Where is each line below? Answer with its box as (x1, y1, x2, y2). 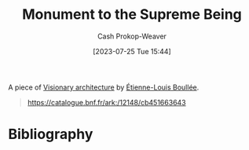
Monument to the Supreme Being (22, 5, 242, 24)
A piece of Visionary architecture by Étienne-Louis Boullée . (8, 82, 200, 92)
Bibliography (8, 126, 93, 143)
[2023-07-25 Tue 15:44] (93, 46, 171, 56)
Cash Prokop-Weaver (97, 31, 167, 41)
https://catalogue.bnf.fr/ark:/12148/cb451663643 (27, 97, 186, 107)
